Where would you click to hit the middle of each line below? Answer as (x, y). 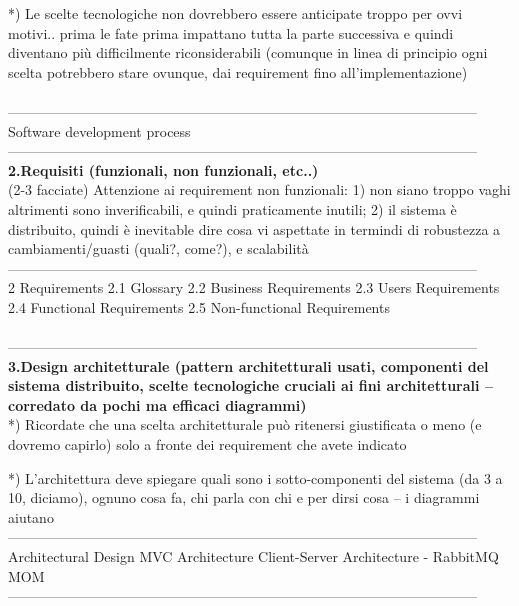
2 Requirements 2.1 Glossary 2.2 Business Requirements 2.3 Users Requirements (254, 287)
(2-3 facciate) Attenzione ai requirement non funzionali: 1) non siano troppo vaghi (259, 189)
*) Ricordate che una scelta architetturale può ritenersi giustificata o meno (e (245, 424)
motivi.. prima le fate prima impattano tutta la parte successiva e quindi (231, 32)
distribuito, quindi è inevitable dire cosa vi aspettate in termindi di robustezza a (254, 228)
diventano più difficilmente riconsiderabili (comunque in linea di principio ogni (248, 52)
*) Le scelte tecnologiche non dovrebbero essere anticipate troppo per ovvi (235, 13)
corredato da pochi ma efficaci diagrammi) (157, 404)
